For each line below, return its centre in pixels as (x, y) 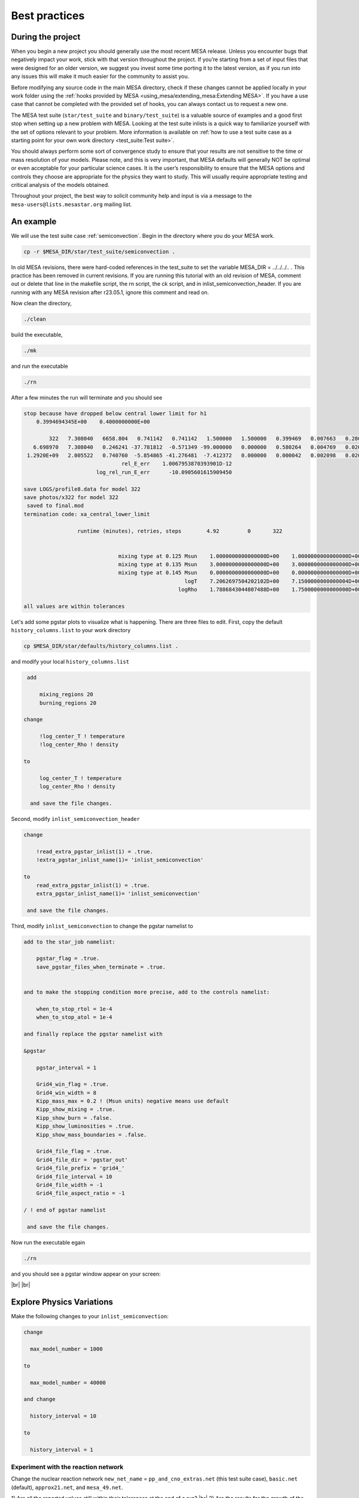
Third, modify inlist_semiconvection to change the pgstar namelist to (102, 926)
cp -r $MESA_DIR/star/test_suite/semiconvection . (100, 251)
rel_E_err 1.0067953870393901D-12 (177, 464)
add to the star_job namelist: (70, 942)
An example (34, 221)
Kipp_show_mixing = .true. (76, 1109)
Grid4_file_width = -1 (69, 1185)
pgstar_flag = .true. (68, 958)
